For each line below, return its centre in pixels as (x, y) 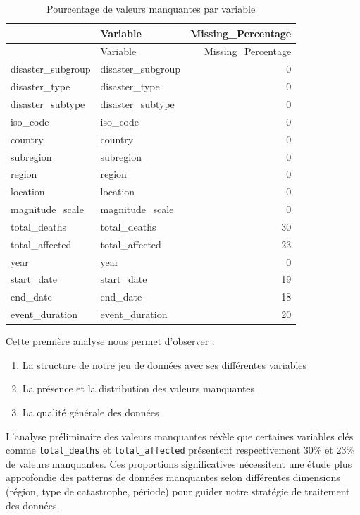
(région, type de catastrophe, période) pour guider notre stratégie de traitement (178, 491)
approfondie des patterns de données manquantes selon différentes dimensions (173, 477)
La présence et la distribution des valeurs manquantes (138, 388)
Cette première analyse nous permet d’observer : (110, 341)
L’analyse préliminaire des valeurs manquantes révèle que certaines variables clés (180, 436)
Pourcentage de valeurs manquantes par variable (151, 8)
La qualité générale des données (91, 412)
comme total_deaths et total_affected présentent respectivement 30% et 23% (180, 450)
